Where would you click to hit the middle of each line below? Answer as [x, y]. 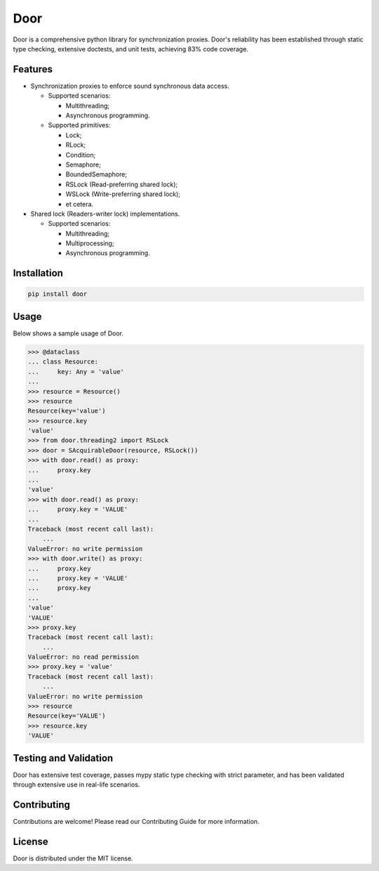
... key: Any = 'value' [76, 372]
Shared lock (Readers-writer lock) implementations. [105, 214]
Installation [38, 273]
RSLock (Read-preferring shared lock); [122, 184]
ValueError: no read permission [84, 657]
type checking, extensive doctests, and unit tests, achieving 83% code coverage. [131, 49]
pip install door [58, 294]
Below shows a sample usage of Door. [68, 333]
